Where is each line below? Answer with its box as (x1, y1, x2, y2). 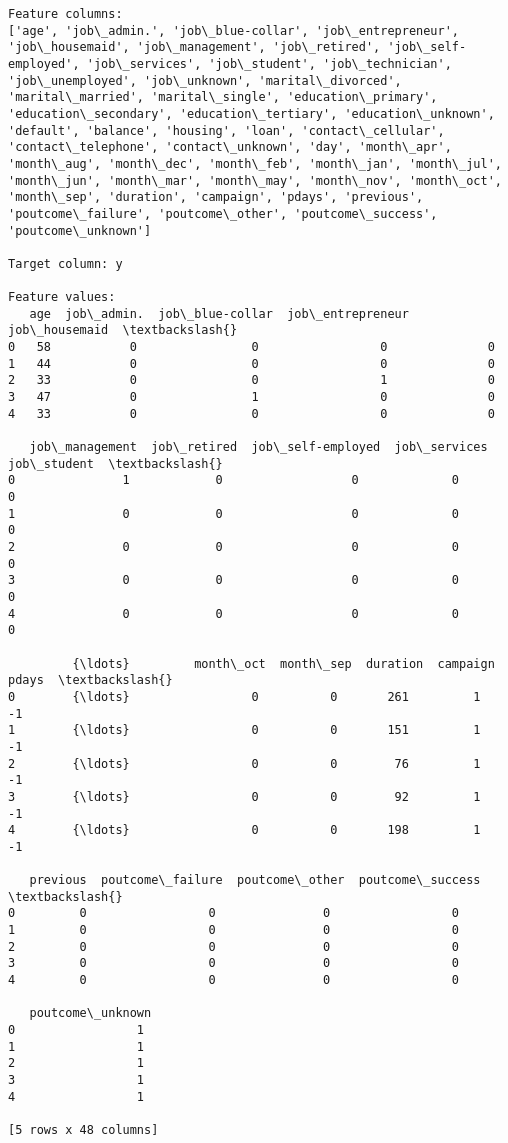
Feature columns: (8, 7, 123, 21)
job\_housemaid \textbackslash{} (8, 323, 238, 338)
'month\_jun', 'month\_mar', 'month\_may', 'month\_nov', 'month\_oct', (8, 173, 502, 188)
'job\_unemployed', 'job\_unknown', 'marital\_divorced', (8, 73, 402, 88)
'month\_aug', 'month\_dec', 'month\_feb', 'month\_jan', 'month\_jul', (8, 156, 502, 171)
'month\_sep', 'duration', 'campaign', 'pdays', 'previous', (8, 190, 424, 205)
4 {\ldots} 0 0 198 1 (8, 823, 481, 838)
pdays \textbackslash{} (8, 673, 173, 688)
